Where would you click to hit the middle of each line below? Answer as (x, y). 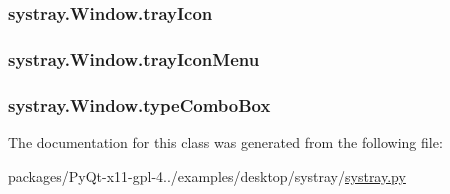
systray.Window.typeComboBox (139, 104)
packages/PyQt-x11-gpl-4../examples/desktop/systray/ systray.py (207, 175)
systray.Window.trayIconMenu (134, 58)
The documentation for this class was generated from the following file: (225, 141)
